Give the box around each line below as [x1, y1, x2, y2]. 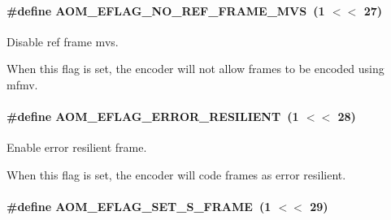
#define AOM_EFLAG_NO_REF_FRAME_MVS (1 [7, 2, 325, 19]
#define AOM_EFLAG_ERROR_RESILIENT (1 [7, 108, 299, 125]
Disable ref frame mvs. [7, 32, 119, 50]
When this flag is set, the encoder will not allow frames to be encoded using [7, 60, 384, 77]
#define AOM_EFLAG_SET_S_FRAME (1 [7, 198, 272, 215]
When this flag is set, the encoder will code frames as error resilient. [7, 166, 346, 183]
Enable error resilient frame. [7, 139, 147, 156]
